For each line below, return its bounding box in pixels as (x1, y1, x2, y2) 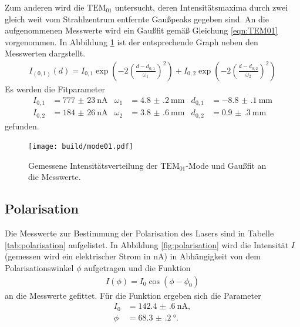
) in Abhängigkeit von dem (164, 250, 261, 262)
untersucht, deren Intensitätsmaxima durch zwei (114, 1, 288, 13)
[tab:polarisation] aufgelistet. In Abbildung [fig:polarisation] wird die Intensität (5, 238, 289, 251)
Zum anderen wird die (5, 1, 85, 13)
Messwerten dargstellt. (5, 47, 86, 59)
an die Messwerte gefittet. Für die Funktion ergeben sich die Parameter (5, 289, 261, 301)
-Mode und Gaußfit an (186, 159, 267, 171)
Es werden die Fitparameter (5, 83, 105, 95)
